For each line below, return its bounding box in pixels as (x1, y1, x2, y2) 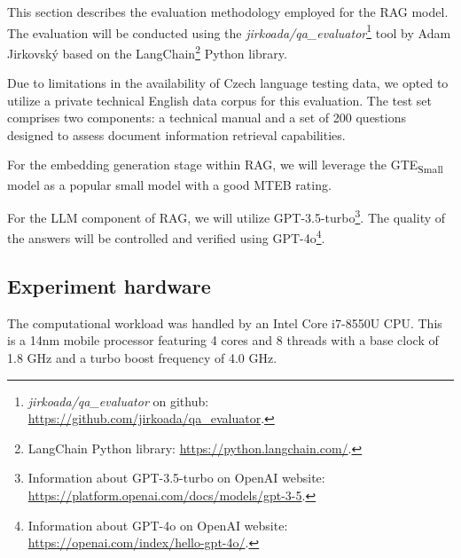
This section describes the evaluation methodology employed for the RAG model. (7, 3, 449, 20)
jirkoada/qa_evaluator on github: (27, 391, 209, 410)
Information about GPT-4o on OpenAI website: (27, 515, 288, 534)
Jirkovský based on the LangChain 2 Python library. (7, 41, 287, 62)
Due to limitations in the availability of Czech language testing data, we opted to (7, 74, 449, 92)
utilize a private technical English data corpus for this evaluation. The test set (7, 90, 433, 109)
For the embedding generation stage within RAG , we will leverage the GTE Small (7, 155, 443, 177)
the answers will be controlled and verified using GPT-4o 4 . (7, 226, 325, 248)
